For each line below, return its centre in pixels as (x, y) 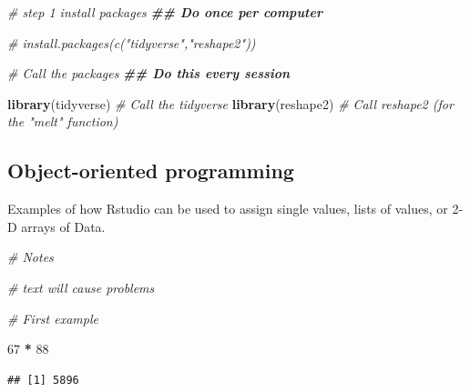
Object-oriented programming (151, 171)
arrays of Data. (63, 226)
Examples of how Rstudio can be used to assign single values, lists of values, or (228, 209)
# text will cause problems (81, 287)
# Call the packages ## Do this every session (149, 73)
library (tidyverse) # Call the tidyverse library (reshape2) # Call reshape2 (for (230, 103)
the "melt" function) (63, 121)
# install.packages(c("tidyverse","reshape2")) (132, 42)
